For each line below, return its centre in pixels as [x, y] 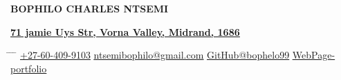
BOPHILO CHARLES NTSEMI [90, 8]
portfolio [29, 68]
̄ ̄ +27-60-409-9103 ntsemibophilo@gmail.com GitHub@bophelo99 [150, 55]
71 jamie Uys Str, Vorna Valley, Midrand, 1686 [125, 31]
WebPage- [314, 55]
